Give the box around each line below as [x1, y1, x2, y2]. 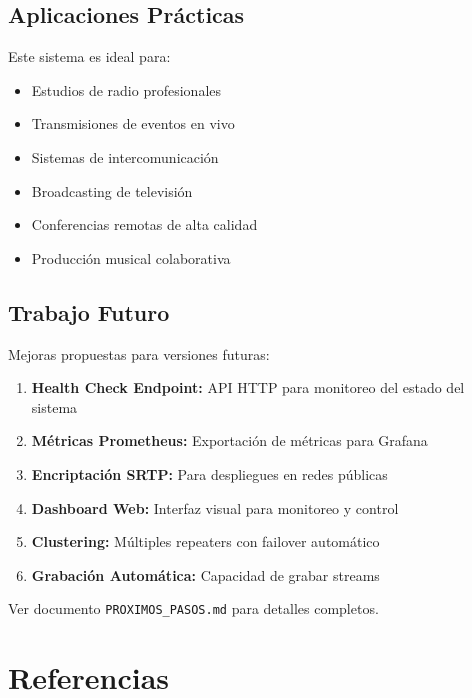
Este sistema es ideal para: [8, 46, 171, 67]
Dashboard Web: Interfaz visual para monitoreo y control [31, 497, 399, 518]
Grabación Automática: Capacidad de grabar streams [31, 564, 380, 585]
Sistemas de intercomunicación [31, 146, 219, 167]
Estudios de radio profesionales [31, 79, 222, 100]
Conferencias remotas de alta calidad [31, 214, 258, 235]
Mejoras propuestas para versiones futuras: [8, 343, 270, 364]
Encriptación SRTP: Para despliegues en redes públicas [31, 463, 388, 484]
